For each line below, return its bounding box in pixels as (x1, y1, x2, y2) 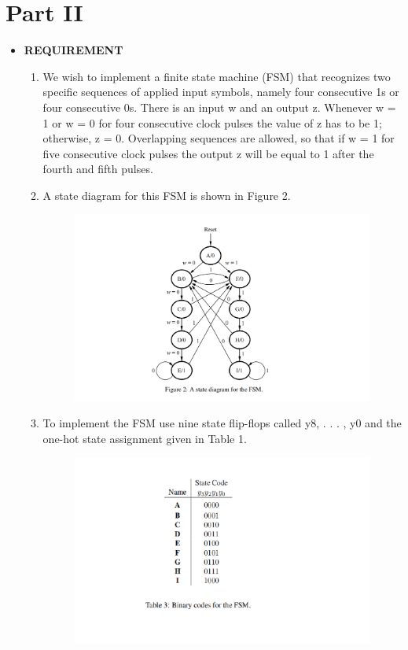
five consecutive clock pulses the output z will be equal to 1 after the (42, 145, 374, 161)
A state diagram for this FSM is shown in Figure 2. (42, 187, 291, 203)
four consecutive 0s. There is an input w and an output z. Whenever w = (42, 98, 396, 115)
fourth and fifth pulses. (42, 161, 153, 177)
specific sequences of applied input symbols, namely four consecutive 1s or (42, 83, 399, 100)
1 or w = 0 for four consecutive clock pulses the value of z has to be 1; (42, 114, 382, 131)
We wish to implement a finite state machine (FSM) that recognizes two (42, 68, 391, 84)
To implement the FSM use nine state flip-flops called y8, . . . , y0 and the (42, 415, 402, 431)
